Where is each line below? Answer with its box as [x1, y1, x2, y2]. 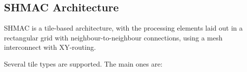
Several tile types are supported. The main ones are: [4, 58, 163, 69]
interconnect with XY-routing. [4, 42, 96, 52]
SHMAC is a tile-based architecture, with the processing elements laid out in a [4, 23, 243, 33]
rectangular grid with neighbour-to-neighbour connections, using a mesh [4, 32, 223, 42]
